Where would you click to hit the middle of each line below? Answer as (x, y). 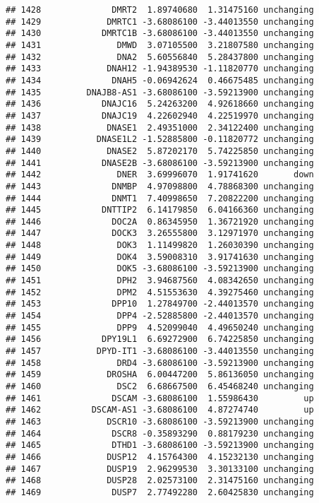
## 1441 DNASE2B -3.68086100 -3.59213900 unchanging (160, 163)
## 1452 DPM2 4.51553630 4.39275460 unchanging (160, 292)
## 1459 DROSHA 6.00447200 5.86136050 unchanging (160, 375)
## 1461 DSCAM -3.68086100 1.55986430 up (160, 398)
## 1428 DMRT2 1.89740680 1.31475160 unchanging (160, 10)
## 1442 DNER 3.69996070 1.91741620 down (160, 175)
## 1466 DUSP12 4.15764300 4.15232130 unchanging (160, 457)
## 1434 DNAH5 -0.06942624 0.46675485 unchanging (160, 80)
